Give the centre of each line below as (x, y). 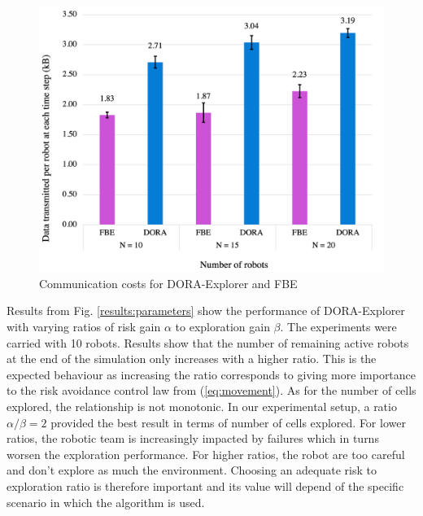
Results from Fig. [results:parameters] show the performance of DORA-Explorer (206, 310)
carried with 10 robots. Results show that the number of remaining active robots (208, 342)
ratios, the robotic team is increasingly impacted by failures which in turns (193, 438)
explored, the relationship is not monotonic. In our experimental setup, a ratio (202, 407)
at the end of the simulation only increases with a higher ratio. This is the (192, 359)
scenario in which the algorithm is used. (106, 502)
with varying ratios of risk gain (84, 327)
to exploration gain (222, 327)
